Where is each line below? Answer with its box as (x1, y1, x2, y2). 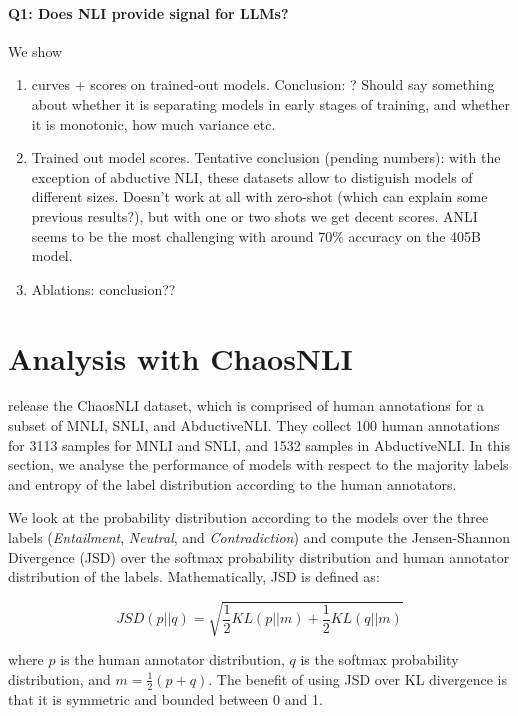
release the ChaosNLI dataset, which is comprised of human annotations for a (8, 395, 484, 416)
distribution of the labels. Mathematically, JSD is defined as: (8, 566, 380, 587)
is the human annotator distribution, (60, 649, 285, 670)
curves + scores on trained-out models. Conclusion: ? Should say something (31, 74, 495, 95)
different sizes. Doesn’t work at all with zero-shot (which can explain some (31, 186, 488, 207)
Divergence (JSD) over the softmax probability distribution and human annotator (8, 546, 510, 567)
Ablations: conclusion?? (31, 278, 176, 299)
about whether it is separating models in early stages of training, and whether (31, 93, 510, 114)
